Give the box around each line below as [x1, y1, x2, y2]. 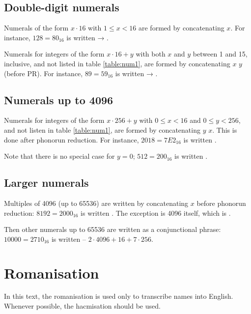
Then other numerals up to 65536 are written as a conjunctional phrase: [4, 224, 221, 234]
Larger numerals [4, 175, 89, 190]
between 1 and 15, [193, 49, 248, 59]
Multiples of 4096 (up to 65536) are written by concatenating [4, 198, 189, 208]
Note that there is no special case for [4, 151, 115, 161]
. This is [212, 124, 237, 135]
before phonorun [196, 198, 246, 208]
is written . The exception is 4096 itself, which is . [81, 207, 231, 218]
